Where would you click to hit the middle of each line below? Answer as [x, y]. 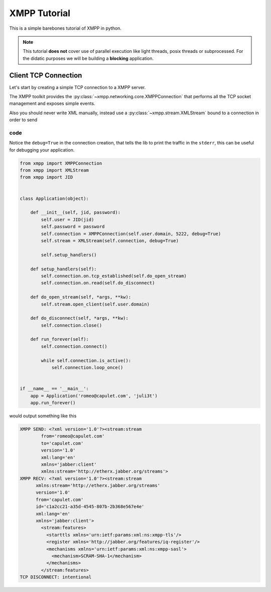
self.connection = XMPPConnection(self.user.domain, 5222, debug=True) [131, 234]
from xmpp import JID [46, 177]
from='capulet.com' [60, 499]
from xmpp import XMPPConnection [61, 163]
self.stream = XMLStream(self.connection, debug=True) [110, 241]
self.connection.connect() [74, 346]
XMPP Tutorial [40, 13]
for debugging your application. [42, 150]
